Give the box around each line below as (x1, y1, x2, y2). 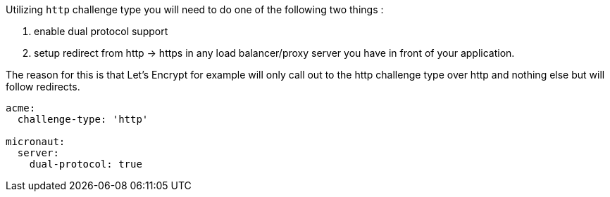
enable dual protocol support (34, 25, 168, 37)
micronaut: (6, 136, 66, 147)
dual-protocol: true (29, 158, 142, 170)
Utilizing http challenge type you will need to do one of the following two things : (6, 4, 384, 15)
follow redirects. (6, 81, 80, 93)
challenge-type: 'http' (17, 114, 149, 125)
